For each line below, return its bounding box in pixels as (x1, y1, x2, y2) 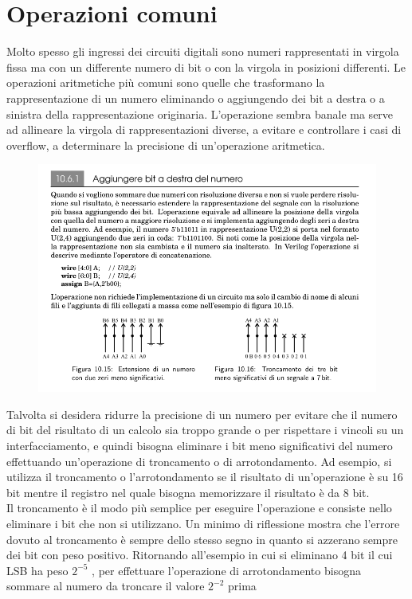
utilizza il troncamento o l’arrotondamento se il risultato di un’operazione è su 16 (6, 468, 403, 485)
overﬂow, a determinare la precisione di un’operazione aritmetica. (6, 136, 325, 153)
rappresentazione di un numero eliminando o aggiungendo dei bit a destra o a (6, 89, 385, 106)
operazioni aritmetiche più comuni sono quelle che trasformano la (6, 74, 325, 91)
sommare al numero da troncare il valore (6, 577, 205, 594)
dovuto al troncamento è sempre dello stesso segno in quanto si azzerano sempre (6, 530, 398, 547)
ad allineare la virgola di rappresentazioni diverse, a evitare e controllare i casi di (6, 121, 402, 138)
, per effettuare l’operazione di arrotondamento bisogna (92, 562, 361, 578)
